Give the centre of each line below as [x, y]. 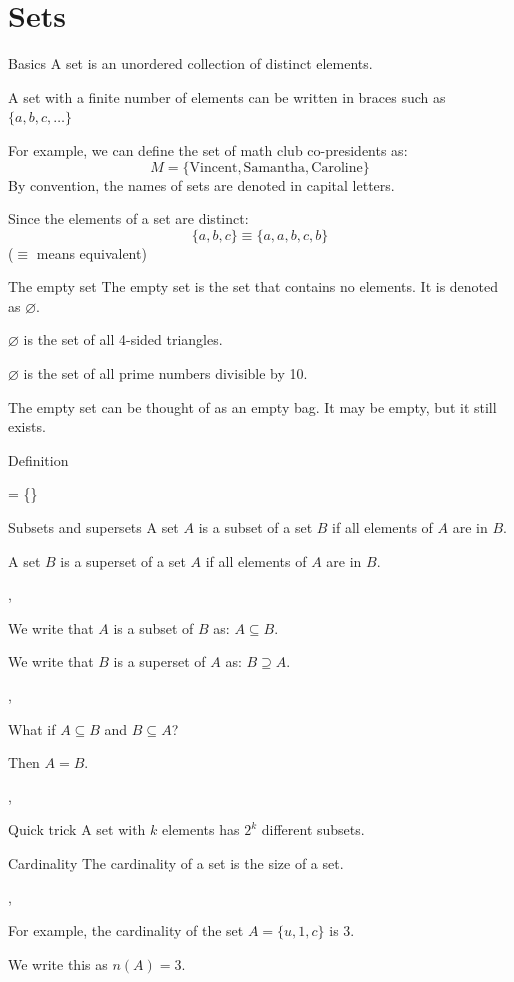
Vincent [213, 167]
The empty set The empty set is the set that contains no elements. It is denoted [253, 286]
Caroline [337, 167]
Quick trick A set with [77, 829]
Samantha [274, 167]
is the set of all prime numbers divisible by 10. [165, 373]
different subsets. [313, 829]
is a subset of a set [255, 527]
